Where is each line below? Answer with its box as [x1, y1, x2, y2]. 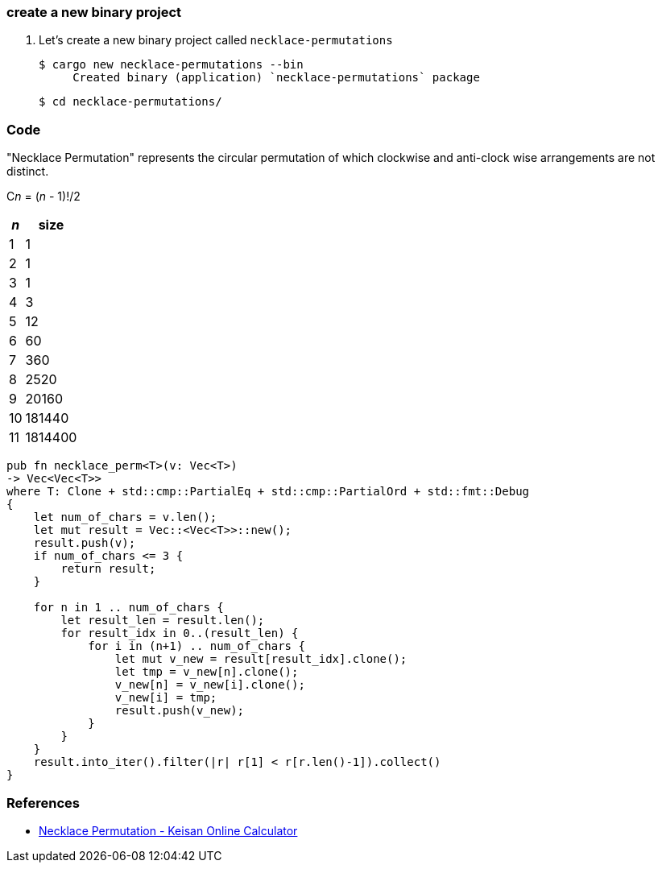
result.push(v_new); [114, 704, 245, 718]
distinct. [6, 164, 49, 179]
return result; [60, 562, 156, 576]
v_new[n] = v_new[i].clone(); [114, 678, 305, 692]
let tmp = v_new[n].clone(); [114, 665, 299, 679]
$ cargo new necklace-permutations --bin [39, 58, 304, 72]
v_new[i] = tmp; [114, 691, 217, 705]
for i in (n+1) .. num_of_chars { [88, 639, 305, 653]
